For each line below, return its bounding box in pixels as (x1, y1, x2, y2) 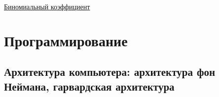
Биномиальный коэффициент (4, 1, 90, 11)
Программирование (4, 30, 128, 50)
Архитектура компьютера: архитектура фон (4, 64, 216, 79)
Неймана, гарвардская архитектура (4, 78, 175, 94)
